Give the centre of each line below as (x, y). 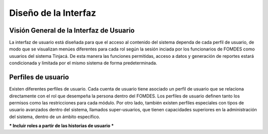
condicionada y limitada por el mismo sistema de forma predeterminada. (83, 63)
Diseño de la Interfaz (53, 13)
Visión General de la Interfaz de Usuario (72, 30)
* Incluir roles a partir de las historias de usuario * (62, 126)
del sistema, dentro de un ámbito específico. (55, 117)
